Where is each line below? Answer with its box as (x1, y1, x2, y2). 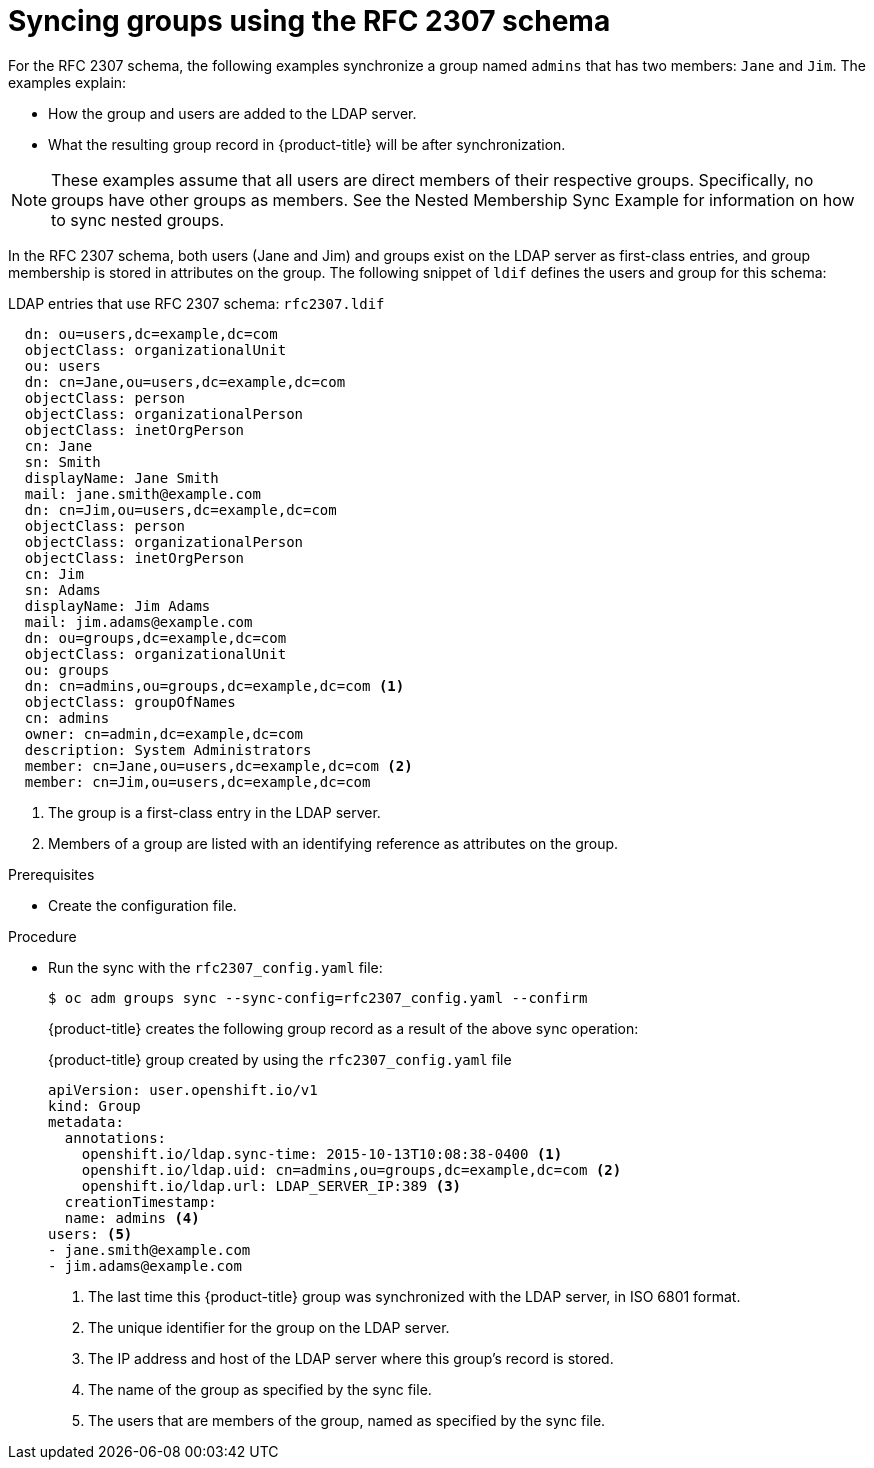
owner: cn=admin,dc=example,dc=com (24, 725, 304, 742)
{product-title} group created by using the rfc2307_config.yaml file (48, 1050, 512, 1068)
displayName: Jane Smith (24, 469, 219, 486)
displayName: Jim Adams (24, 597, 211, 614)
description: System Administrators (24, 741, 312, 758)
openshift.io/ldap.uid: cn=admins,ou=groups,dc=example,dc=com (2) (81, 1161, 622, 1178)
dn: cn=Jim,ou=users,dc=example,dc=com (24, 501, 337, 518)
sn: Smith (24, 453, 101, 470)
